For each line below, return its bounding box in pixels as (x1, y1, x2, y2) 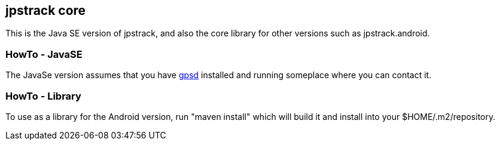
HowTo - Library (5, 90, 81, 102)
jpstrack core (5, 3, 86, 18)
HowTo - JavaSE (5, 48, 83, 60)
